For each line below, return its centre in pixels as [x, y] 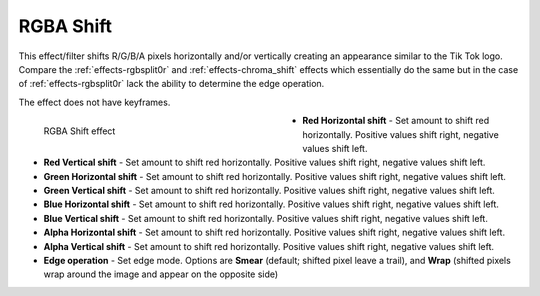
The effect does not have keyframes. [94, 102]
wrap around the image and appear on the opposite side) [161, 274]
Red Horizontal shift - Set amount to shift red [396, 121]
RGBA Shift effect [79, 131]
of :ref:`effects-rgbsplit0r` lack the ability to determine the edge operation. [171, 84]
